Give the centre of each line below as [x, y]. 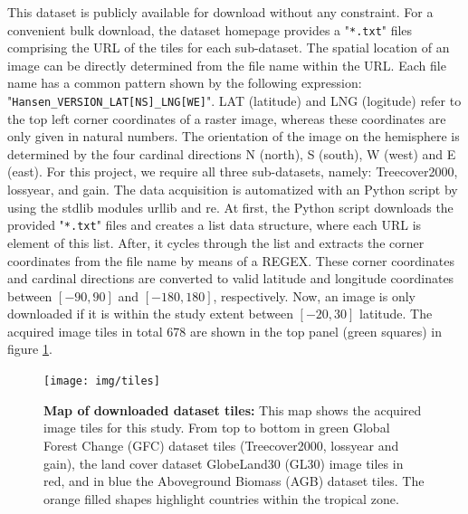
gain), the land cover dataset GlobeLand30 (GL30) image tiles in [224, 463]
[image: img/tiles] [102, 381]
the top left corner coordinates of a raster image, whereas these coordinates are [227, 118]
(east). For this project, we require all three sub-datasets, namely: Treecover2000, [233, 171]
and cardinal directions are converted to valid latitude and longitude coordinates [231, 278]
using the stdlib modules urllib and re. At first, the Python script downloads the [230, 207]
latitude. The [396, 314]
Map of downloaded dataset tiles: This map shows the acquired [233, 409]
